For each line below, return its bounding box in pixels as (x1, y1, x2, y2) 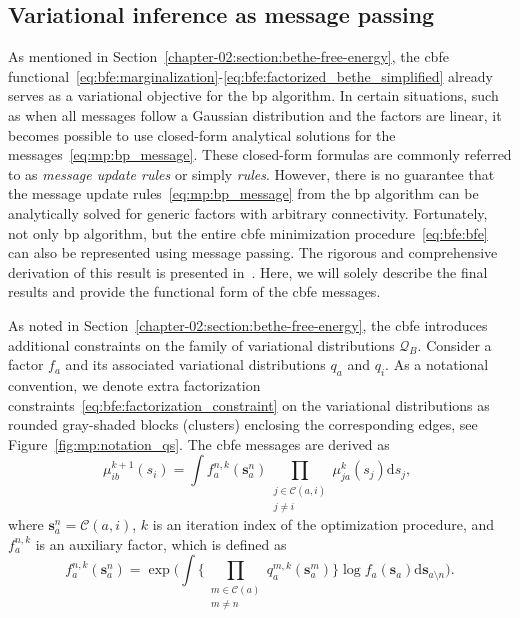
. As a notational (385, 354, 489, 375)
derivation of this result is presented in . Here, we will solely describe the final (8, 261, 488, 282)
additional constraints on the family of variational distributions (8, 334, 395, 355)
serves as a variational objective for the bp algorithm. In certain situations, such (8, 85, 499, 106)
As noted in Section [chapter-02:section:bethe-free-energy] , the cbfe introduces (8, 314, 488, 335)
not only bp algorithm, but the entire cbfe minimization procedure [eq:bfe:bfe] (8, 222, 488, 243)
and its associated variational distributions (65, 354, 326, 375)
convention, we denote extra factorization (8, 374, 261, 395)
